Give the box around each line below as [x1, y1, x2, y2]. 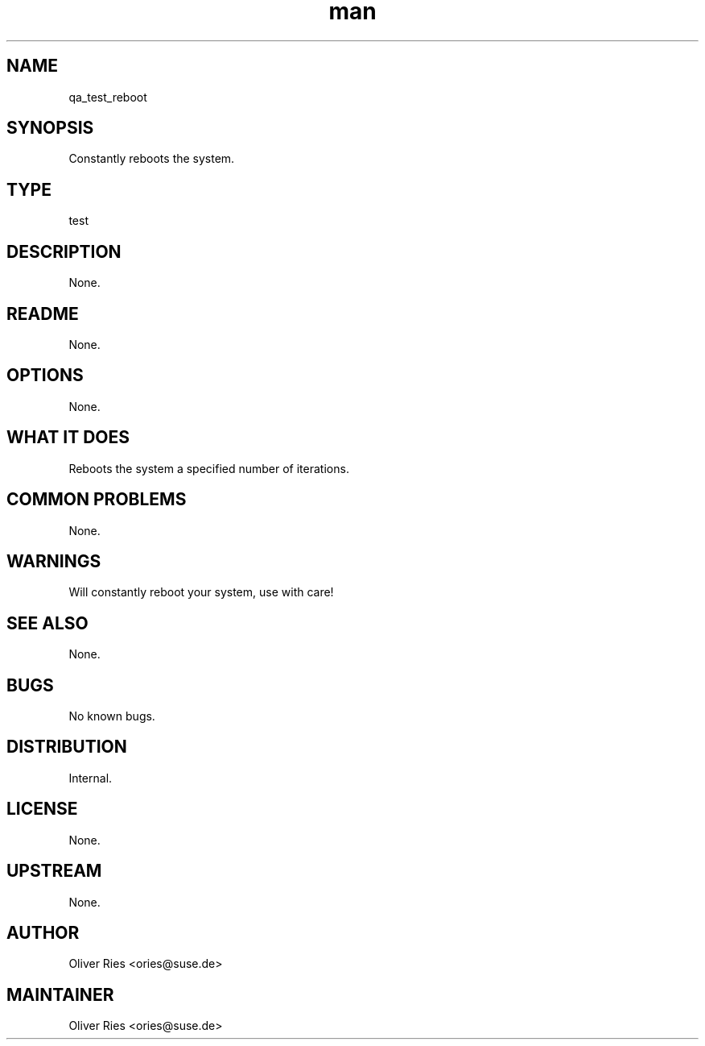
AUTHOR [6, 922, 80, 943]
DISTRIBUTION [6, 737, 127, 758]
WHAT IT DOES [6, 427, 130, 448]
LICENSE [6, 799, 78, 820]
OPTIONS [6, 365, 84, 386]
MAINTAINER [6, 984, 114, 1005]
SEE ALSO [6, 612, 89, 633]
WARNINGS [6, 550, 101, 571]
